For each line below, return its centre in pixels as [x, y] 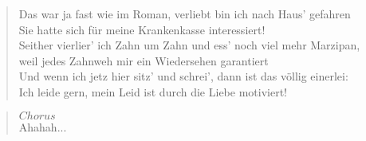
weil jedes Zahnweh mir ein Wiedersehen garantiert [144, 60]
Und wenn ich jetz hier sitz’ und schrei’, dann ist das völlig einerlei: [183, 76]
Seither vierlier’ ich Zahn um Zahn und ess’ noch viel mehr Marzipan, [189, 45]
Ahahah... [43, 126]
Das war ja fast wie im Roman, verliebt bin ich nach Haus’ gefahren [185, 14]
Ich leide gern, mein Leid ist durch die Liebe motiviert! [153, 91]
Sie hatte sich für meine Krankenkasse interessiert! [142, 29]
